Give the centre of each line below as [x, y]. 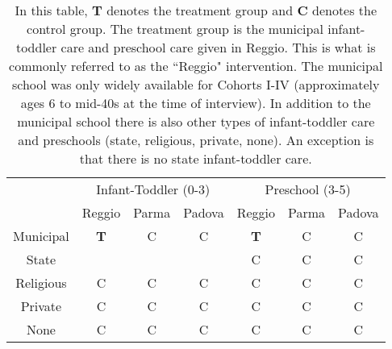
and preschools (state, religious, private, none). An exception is [196, 140]
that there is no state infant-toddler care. [196, 158]
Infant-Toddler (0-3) [153, 189]
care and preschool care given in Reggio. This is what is [218, 47]
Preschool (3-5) [308, 189]
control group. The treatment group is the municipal [175, 29]
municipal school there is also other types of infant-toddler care [196, 121]
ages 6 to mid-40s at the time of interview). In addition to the [196, 103]
